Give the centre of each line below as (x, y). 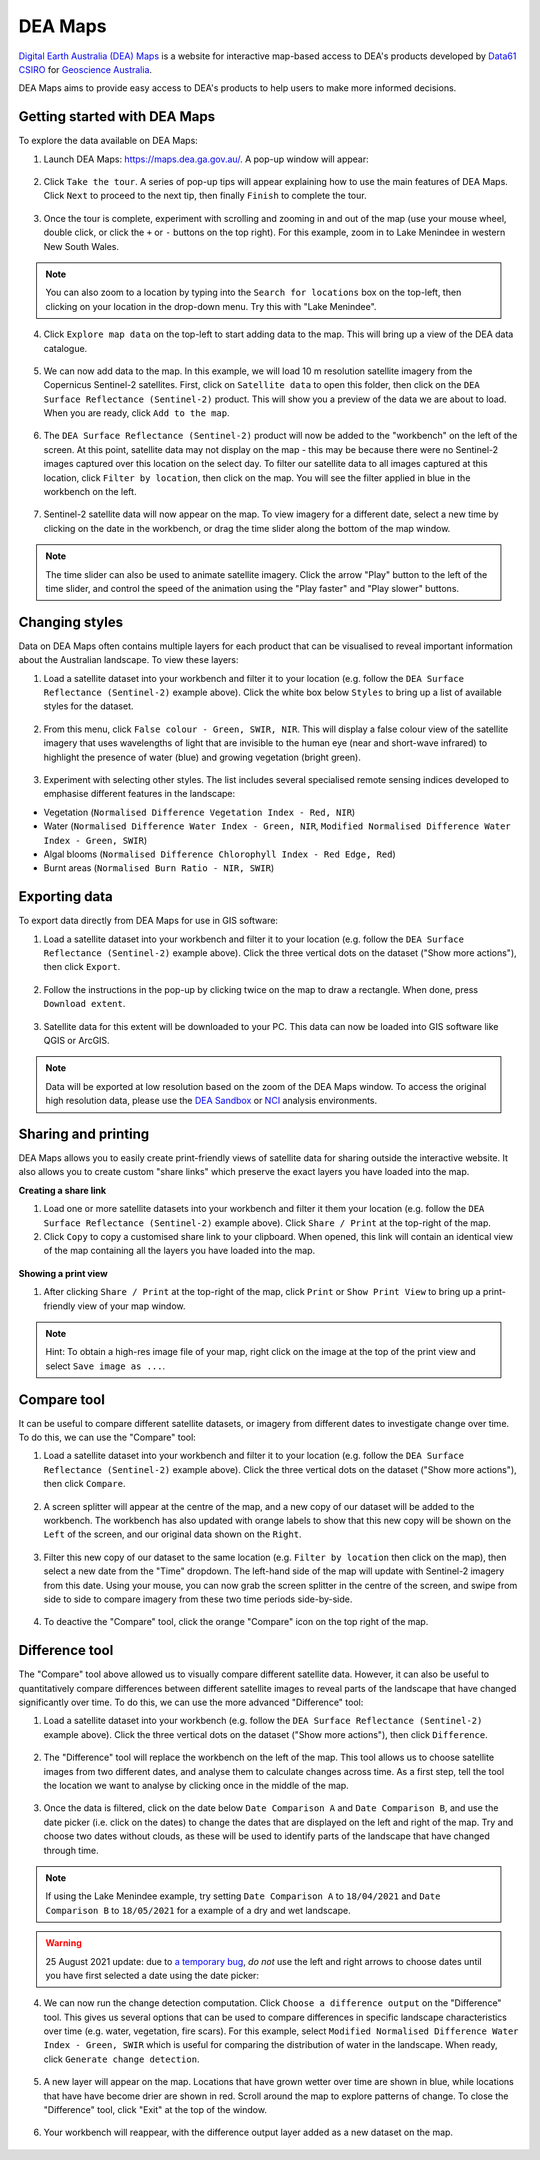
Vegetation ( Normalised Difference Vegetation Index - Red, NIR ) (199, 812)
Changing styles (71, 621)
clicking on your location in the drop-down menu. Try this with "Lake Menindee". (211, 306)
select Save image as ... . (105, 1366)
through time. (71, 1850)
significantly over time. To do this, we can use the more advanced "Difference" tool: (191, 1702)
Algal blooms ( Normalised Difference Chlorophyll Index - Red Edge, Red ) (219, 854)
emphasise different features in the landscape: (139, 794)
